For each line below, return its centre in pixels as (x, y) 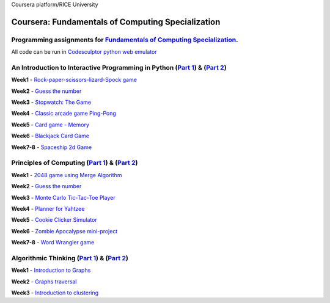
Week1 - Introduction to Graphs (51, 270)
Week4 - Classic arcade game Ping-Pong (64, 114)
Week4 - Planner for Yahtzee (48, 208)
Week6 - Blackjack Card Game (50, 136)
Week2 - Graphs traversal (44, 282)
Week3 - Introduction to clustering (55, 293)
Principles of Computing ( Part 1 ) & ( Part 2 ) (75, 163)
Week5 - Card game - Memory (50, 125)
